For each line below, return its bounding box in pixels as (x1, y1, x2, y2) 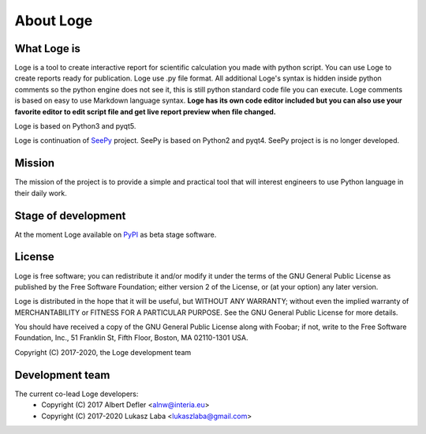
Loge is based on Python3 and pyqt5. (14, 122, 136, 131)
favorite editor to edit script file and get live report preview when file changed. (14, 107, 276, 116)
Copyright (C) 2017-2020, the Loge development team (14, 347, 192, 357)
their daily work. (14, 188, 67, 197)
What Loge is (14, 42, 80, 55)
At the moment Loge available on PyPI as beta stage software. (14, 230, 217, 239)
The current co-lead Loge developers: (14, 389, 139, 398)
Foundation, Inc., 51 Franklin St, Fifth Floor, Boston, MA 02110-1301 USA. (14, 333, 248, 342)
